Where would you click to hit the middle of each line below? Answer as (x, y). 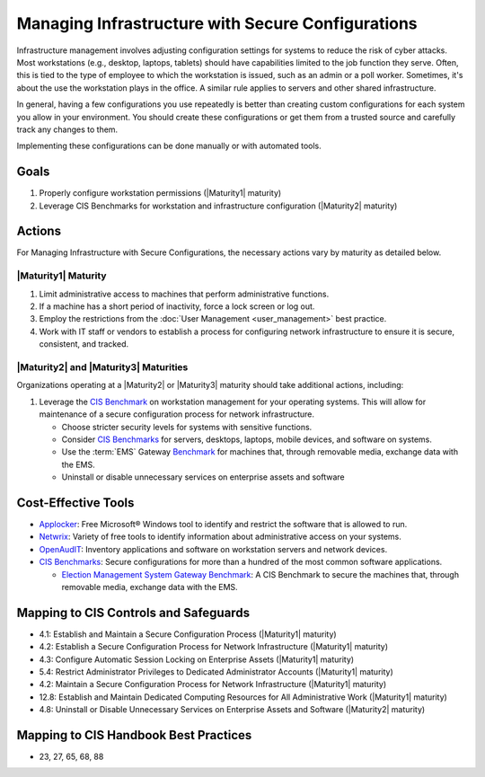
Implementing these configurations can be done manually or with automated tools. (169, 146)
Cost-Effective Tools (75, 503)
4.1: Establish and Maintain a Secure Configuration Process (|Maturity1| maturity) (188, 634)
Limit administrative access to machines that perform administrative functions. (184, 294)
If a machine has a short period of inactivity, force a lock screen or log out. (177, 306)
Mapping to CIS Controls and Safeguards (133, 612)
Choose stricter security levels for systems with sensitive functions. (187, 427)
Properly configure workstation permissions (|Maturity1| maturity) (160, 193)
